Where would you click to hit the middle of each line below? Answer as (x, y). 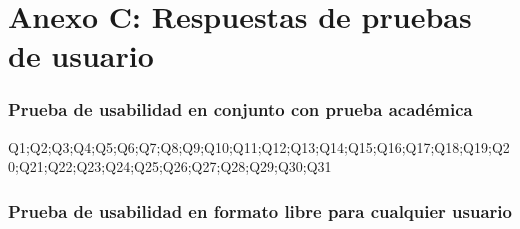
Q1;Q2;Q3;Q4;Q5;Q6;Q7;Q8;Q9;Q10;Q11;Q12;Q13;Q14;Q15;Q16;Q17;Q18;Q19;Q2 (259, 146)
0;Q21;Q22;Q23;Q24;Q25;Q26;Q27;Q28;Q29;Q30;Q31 (170, 166)
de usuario (81, 55)
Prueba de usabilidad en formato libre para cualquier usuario (260, 210)
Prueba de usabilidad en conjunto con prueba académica (240, 109)
